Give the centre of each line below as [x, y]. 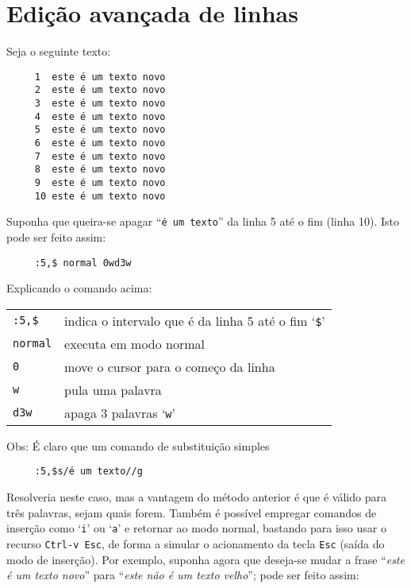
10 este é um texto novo [100, 196]
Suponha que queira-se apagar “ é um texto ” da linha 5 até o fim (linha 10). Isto [203, 221]
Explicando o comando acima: [79, 288]
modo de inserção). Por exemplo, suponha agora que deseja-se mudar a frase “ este [205, 559]
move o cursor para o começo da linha [170, 366]
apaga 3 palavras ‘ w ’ [120, 412]
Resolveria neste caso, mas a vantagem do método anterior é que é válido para [196, 497]
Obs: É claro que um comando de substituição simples [138, 445]
